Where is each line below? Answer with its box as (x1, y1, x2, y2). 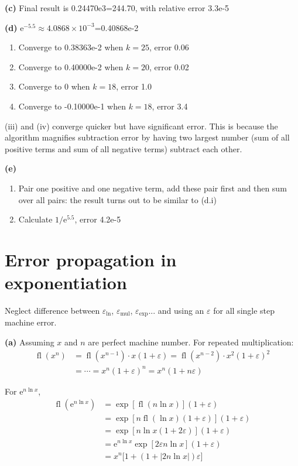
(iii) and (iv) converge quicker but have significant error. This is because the (5, 119, 278, 132)
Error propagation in (5, 247, 177, 271)
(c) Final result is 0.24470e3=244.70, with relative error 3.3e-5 (5, 2, 230, 13)
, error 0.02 (149, 60, 189, 73)
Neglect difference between (5, 304, 100, 317)
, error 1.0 (116, 80, 152, 92)
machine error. (5, 316, 57, 328)
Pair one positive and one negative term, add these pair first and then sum (18, 181, 287, 194)
